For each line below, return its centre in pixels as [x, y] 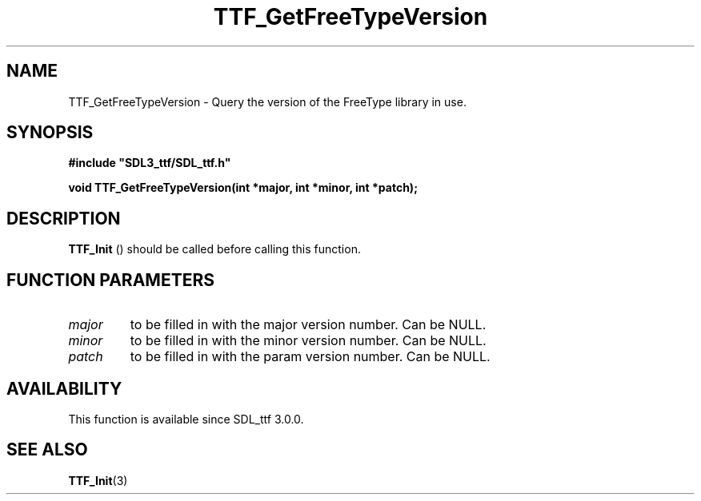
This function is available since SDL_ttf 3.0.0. [186, 419]
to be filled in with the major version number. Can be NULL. [308, 325]
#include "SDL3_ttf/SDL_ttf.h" [150, 163]
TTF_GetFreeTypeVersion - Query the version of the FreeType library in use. [267, 101]
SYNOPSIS [50, 133]
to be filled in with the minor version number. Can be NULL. [308, 341]
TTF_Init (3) [98, 480]
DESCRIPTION [64, 218]
